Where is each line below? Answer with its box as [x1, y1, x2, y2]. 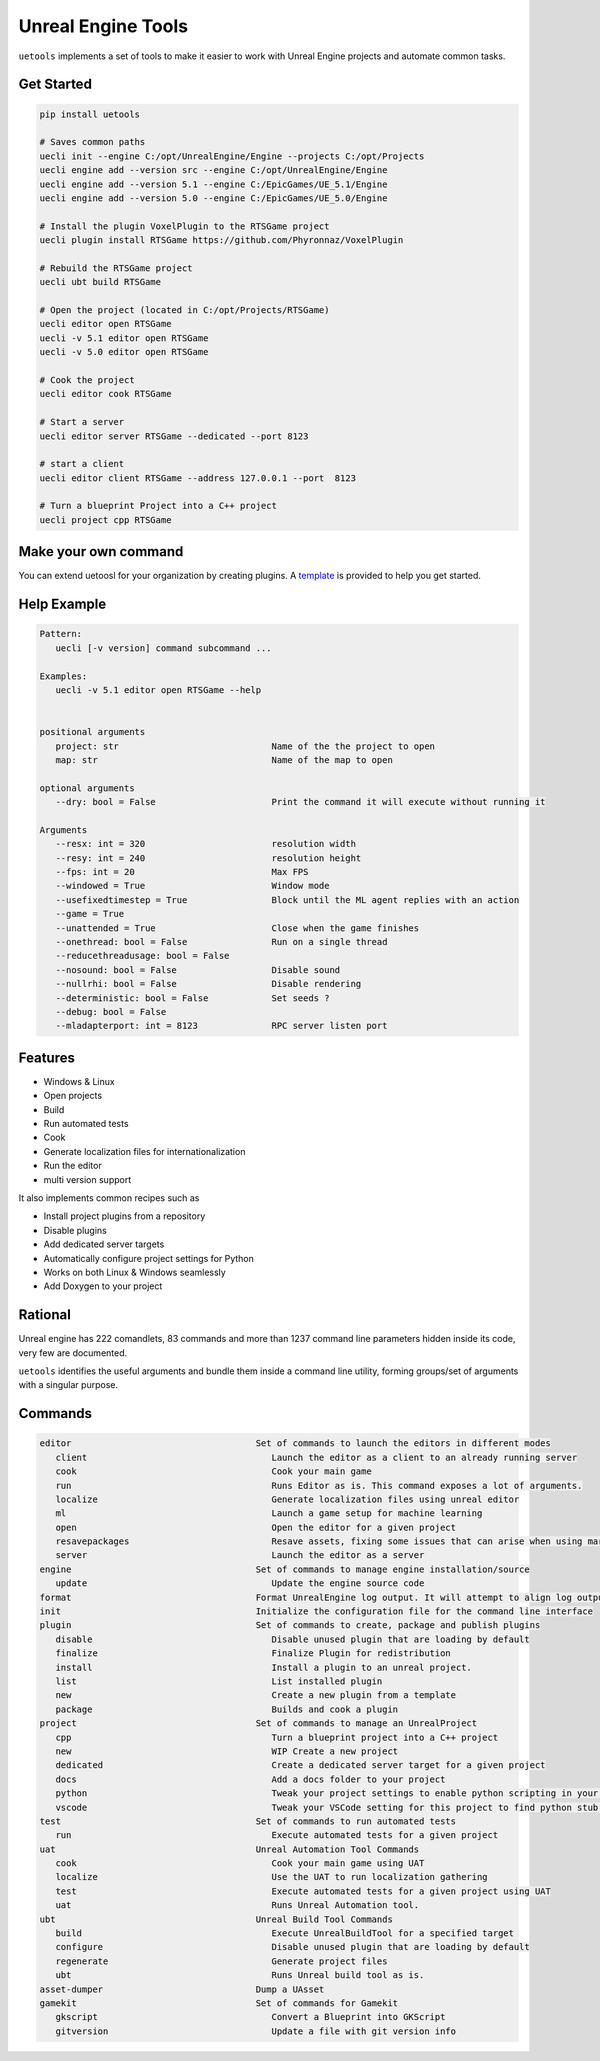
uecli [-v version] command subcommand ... [55, 642, 272, 654]
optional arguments [39, 782, 135, 794]
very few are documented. [18, 1346, 128, 1359]
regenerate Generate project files [55, 1955, 388, 1967]
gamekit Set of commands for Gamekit [39, 1997, 399, 2009]
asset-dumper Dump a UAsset [39, 1983, 325, 1995]
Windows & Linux [43, 1075, 115, 1087]
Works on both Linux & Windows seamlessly [43, 1266, 227, 1278]
